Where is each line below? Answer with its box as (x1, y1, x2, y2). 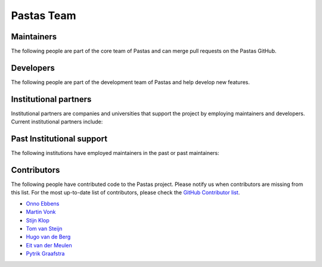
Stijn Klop (26, 216, 50, 223)
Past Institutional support (11, 134, 107, 144)
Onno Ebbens (26, 200, 60, 207)
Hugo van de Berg (26, 233, 71, 241)
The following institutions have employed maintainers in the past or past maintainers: (11, 150, 220, 157)
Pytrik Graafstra (26, 250, 65, 257)
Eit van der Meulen (26, 241, 73, 249)
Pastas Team (11, 9, 76, 22)
